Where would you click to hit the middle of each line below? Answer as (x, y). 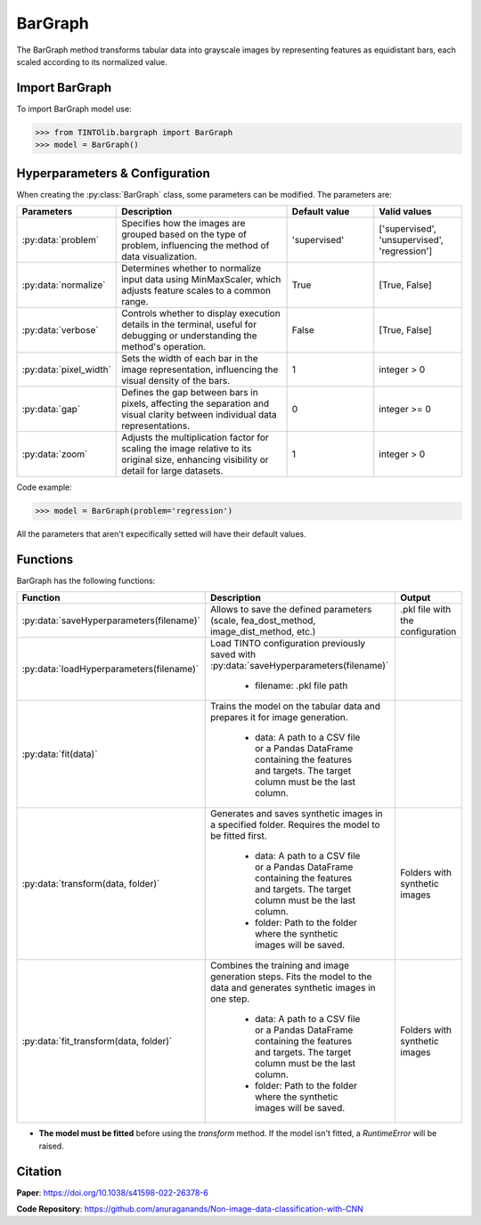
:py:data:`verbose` (60, 330)
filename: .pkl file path (301, 686)
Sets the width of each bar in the (190, 359)
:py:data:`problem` (61, 240)
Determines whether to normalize (192, 269)
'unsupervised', (412, 240)
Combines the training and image (280, 966)
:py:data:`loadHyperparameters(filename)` (110, 669)
